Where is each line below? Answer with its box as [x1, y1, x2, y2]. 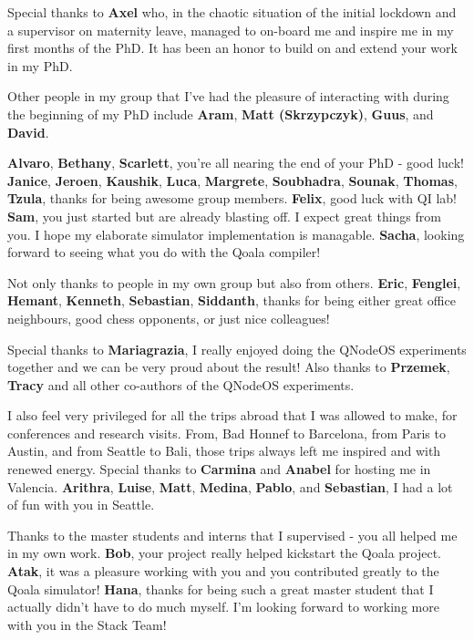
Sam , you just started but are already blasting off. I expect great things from [7, 206, 441, 225]
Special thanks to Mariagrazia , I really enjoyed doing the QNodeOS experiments [7, 339, 467, 358]
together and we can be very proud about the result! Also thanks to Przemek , [7, 357, 450, 377]
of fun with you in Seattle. [7, 495, 155, 514]
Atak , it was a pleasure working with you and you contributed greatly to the [7, 562, 439, 581]
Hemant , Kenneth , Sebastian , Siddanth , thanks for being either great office [7, 291, 456, 310]
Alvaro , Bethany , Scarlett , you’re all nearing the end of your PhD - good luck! [7, 153, 464, 172]
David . [7, 122, 49, 141]
